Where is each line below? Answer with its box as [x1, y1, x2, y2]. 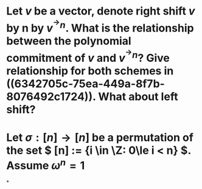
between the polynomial [6, 35, 132, 48]
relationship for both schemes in [6, 64, 174, 78]
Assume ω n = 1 [6, 156, 85, 172]
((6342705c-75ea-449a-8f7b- [6, 77, 165, 91]
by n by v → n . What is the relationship [6, 17, 194, 35]
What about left [98, 90, 178, 104]
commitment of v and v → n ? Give [6, 47, 170, 65]
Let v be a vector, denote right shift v [6, 4, 195, 18]
